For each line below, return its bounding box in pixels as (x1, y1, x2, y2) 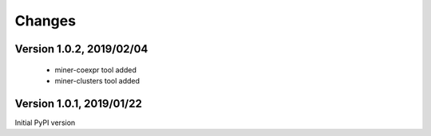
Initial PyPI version (14, 118, 76, 127)
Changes (14, 12, 76, 29)
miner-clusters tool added (54, 76, 140, 85)
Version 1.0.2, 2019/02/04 (14, 42, 148, 56)
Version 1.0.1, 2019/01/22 (14, 96, 143, 111)
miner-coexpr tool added (54, 64, 137, 75)
